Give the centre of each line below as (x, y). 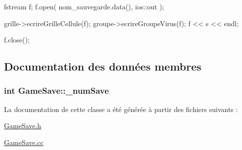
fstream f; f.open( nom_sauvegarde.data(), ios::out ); (84, 6)
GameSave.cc (24, 142)
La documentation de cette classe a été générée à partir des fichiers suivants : (121, 109)
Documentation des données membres (103, 66)
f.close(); (17, 40)
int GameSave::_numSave (56, 91)
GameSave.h (23, 126)
